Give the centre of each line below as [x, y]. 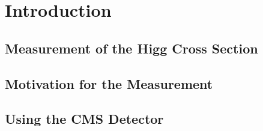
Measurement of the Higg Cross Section [131, 48]
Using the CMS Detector [84, 119]
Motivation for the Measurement [109, 83]
